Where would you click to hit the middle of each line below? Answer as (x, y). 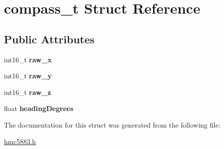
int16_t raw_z (28, 92)
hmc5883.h (20, 141)
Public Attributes (49, 39)
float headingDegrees (39, 108)
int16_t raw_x (28, 59)
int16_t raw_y (28, 76)
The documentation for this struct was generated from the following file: (112, 124)
